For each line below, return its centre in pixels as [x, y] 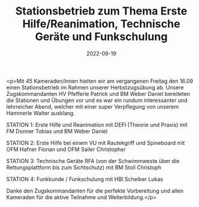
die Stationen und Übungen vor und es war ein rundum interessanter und [97, 100]
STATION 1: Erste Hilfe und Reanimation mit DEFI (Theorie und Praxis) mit [97, 124]
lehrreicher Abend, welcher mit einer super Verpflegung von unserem [93, 106]
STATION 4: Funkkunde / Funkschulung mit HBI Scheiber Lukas [85, 179]
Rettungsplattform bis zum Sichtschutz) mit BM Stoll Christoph [84, 167]
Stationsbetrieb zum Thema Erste [101, 11]
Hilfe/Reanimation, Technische [101, 24]
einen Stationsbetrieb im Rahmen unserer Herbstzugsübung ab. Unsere [95, 87]
